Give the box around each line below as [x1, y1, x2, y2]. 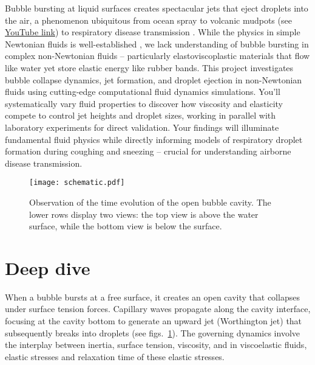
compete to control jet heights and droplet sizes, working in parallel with [5, 109, 276, 122]
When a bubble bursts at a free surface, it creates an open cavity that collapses [5, 290, 300, 303]
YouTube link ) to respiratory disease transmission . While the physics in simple [5, 26, 300, 38]
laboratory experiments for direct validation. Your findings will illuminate [5, 120, 279, 133]
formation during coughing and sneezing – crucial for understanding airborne [5, 145, 291, 158]
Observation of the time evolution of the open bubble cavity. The [29, 195, 271, 208]
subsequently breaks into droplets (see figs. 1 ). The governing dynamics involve [5, 326, 300, 339]
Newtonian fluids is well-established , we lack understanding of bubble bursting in [5, 37, 309, 50]
